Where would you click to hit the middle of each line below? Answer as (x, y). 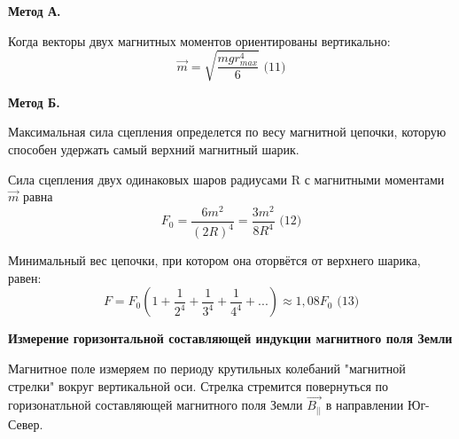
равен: (25, 277)
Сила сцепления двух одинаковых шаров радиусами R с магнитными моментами (226, 179)
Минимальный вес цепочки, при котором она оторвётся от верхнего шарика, (214, 260)
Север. (26, 423)
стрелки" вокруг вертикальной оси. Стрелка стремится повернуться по (198, 385)
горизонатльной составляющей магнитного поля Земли (156, 405)
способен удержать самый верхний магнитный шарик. (154, 149)
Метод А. (35, 11)
